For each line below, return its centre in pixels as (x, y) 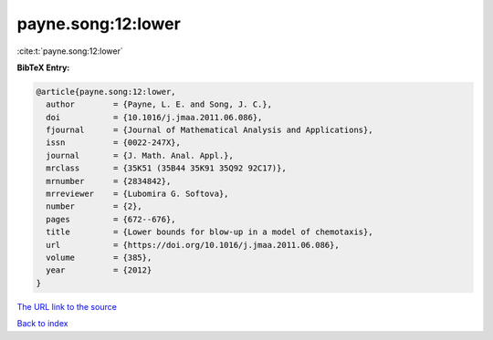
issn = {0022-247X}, (114, 143)
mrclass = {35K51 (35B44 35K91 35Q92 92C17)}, (166, 168)
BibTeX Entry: (43, 67)
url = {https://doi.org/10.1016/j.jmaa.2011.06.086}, (193, 245)
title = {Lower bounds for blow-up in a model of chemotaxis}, (210, 232)
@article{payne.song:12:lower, (106, 92)
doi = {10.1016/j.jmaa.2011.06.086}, (154, 117)
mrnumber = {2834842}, (109, 181)
